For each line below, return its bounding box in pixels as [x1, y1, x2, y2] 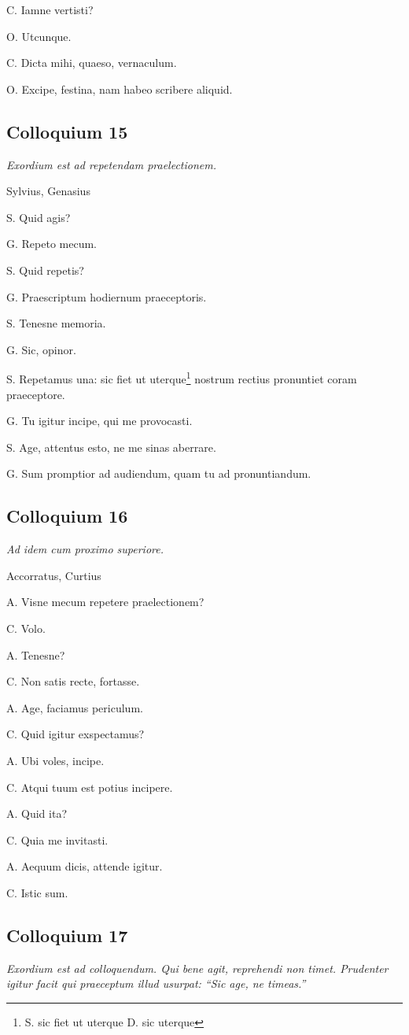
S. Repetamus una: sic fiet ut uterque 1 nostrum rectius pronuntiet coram [6, 368, 357, 386]
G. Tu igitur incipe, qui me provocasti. [6, 412, 193, 429]
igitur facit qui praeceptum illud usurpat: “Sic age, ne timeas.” [6, 975, 306, 992]
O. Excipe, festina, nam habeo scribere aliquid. [6, 80, 233, 97]
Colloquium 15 [6, 119, 128, 143]
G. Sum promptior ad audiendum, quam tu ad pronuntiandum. [6, 465, 311, 482]
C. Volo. [6, 619, 46, 636]
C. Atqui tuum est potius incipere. [6, 778, 173, 795]
